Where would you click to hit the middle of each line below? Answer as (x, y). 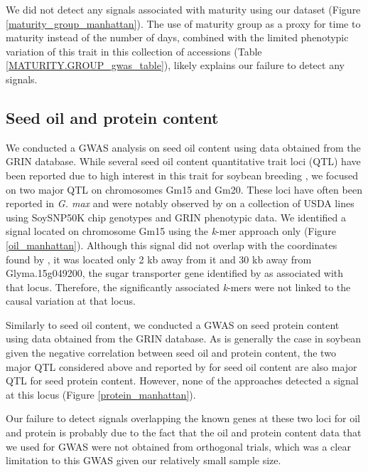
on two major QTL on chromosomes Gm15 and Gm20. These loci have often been (184, 189)
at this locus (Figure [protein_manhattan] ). (101, 394)
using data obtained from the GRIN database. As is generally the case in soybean (184, 339)
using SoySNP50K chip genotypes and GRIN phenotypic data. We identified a (176, 217)
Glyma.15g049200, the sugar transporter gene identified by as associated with (175, 273)
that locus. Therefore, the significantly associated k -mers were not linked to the (178, 287)
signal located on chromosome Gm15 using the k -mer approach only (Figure (171, 231)
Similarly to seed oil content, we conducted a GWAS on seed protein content (173, 324)
